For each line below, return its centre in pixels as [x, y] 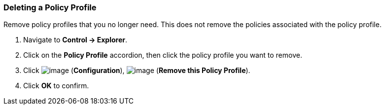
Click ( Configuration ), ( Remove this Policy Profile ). [137, 71]
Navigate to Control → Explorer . [75, 40]
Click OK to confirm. [56, 86]
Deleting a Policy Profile [50, 7]
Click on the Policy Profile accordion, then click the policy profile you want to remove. [163, 55]
